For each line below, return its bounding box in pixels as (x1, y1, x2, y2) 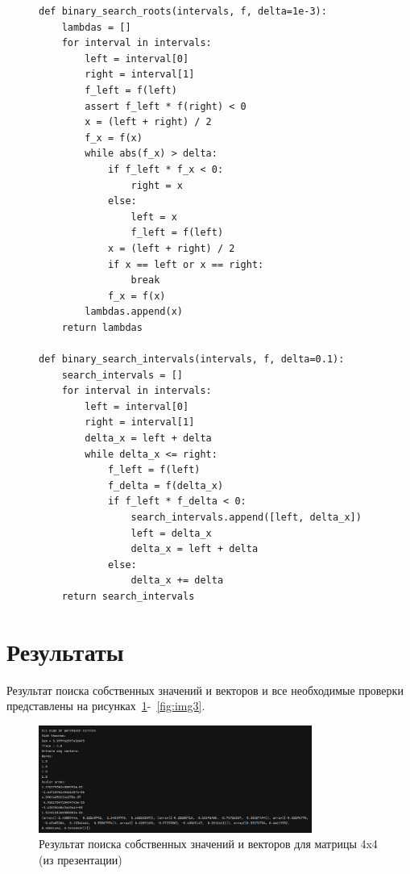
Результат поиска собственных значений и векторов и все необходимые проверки (6, 681, 404, 698)
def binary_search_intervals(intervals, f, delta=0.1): (39, 353, 345, 366)
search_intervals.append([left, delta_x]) (130, 512, 362, 523)
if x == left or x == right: (107, 258, 264, 270)
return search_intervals (61, 590, 195, 602)
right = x (130, 179, 183, 191)
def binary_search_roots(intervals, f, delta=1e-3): (39, 6, 327, 17)
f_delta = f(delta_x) (107, 479, 224, 491)
